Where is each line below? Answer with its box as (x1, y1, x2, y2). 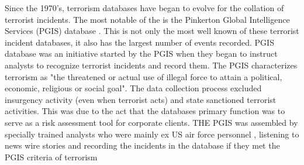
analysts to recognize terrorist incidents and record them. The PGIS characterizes (5, 59, 298, 71)
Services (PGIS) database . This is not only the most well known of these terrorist (5, 25, 299, 37)
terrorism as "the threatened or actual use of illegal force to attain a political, (5, 70, 282, 82)
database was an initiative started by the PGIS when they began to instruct (5, 47, 278, 60)
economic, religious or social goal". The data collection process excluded (5, 82, 262, 94)
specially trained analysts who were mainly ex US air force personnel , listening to (5, 128, 299, 140)
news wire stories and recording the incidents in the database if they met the (5, 139, 280, 152)
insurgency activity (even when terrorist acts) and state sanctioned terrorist (5, 93, 277, 105)
